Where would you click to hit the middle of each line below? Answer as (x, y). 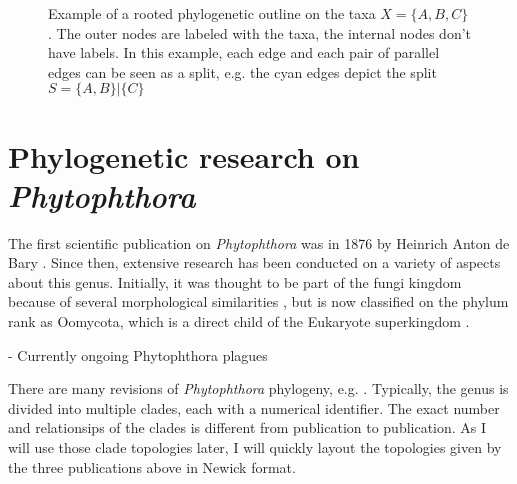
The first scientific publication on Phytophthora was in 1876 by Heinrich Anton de (259, 242)
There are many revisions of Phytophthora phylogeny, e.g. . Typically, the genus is (258, 388)
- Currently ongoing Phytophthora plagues (138, 354)
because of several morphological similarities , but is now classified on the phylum (258, 301)
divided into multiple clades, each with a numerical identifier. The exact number (254, 407)
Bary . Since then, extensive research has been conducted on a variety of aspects (254, 262)
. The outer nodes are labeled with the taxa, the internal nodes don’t (260, 32)
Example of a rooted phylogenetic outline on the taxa (212, 13)
